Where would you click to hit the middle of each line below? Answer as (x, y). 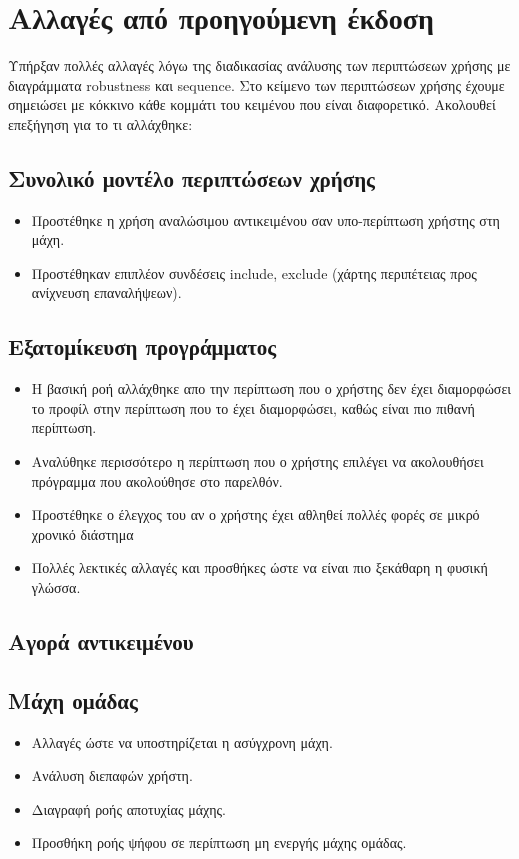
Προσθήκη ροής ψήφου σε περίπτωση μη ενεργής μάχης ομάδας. (219, 842)
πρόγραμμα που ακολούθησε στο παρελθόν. (157, 480)
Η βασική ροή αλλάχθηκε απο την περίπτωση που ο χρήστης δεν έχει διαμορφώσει (271, 388)
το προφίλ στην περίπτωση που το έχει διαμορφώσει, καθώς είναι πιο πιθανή (253, 407)
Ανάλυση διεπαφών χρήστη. (112, 775)
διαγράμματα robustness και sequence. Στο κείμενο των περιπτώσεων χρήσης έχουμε (256, 84)
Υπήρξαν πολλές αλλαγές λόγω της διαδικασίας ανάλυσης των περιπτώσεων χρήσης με (259, 65)
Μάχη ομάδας (73, 699)
